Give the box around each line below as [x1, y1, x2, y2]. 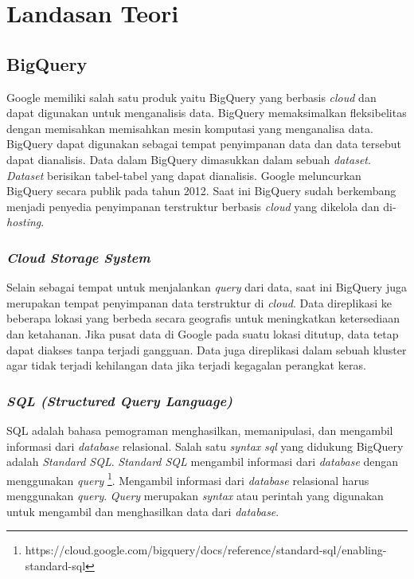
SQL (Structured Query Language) [6, 390, 232, 410]
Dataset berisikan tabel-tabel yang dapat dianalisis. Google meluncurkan [6, 166, 361, 183]
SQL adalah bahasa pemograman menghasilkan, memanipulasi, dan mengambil [6, 421, 393, 438]
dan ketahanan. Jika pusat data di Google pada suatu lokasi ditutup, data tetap [6, 325, 399, 342]
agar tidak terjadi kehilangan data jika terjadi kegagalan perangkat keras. [6, 357, 366, 374]
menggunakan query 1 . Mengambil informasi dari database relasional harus [6, 469, 369, 488]
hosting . [6, 213, 45, 230]
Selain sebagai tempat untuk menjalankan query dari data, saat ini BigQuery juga [6, 279, 407, 295]
